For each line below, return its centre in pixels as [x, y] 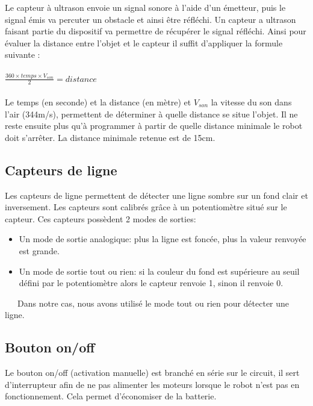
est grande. [39, 250]
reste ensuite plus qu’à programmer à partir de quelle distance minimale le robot [154, 126]
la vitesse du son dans [251, 101]
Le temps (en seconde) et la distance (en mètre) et [98, 101]
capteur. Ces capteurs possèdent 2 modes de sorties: [101, 218]
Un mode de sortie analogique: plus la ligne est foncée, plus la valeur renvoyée [163, 239]
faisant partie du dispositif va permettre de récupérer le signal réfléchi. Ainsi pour [156, 31]
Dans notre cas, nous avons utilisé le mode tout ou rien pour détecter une [153, 303]
